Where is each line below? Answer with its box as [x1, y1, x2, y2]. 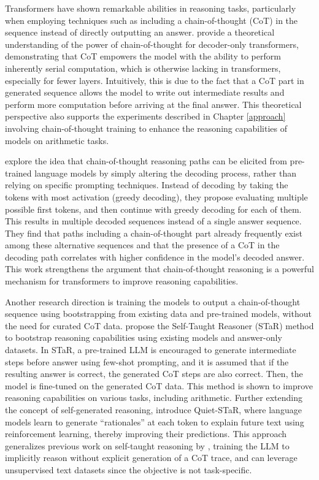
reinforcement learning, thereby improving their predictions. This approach [5, 427, 287, 440]
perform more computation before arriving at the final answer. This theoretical [5, 97, 302, 110]
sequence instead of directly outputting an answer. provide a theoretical [5, 26, 275, 39]
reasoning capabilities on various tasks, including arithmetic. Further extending [5, 391, 302, 404]
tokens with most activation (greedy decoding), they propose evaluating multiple [5, 190, 308, 203]
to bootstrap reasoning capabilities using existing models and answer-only [5, 331, 282, 344]
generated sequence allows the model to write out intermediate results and [5, 86, 285, 99]
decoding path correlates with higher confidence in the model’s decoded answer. [5, 250, 305, 263]
